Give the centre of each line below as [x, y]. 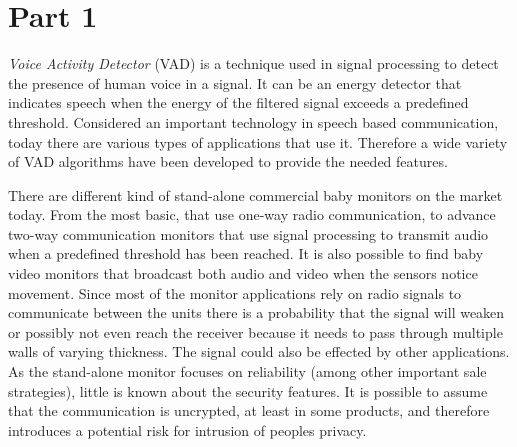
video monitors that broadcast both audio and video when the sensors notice [243, 273]
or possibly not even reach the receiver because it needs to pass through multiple [255, 331]
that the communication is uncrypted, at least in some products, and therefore [249, 410]
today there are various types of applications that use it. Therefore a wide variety [258, 141]
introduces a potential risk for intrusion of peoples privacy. [187, 429]
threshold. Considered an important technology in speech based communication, [253, 121]
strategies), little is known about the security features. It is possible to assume [248, 390]
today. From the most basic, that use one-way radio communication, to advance [252, 214]
